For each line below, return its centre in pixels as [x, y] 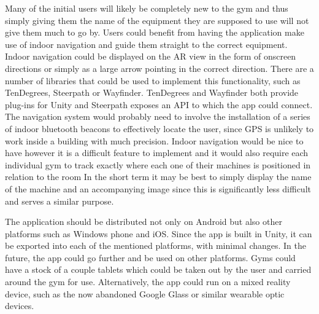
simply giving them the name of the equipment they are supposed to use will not [157, 20]
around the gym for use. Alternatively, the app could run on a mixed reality [148, 282]
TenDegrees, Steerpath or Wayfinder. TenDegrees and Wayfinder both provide [152, 92]
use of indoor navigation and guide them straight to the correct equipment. [146, 44]
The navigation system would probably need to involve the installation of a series [158, 116]
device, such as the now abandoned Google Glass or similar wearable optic [145, 293]
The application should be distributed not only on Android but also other [144, 222]
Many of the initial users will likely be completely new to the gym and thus [147, 8]
